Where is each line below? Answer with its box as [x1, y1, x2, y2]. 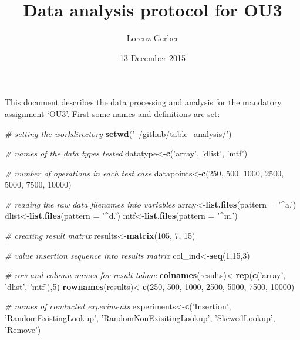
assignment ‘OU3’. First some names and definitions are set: [5, 107, 220, 119]
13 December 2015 [120, 51, 186, 64]
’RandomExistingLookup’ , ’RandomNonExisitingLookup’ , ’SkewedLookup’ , [5, 312, 275, 324]
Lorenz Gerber [126, 32, 179, 44]
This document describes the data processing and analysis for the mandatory [5, 96, 282, 108]
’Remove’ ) [5, 323, 41, 335]
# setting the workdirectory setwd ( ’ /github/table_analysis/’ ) [5, 127, 232, 139]
